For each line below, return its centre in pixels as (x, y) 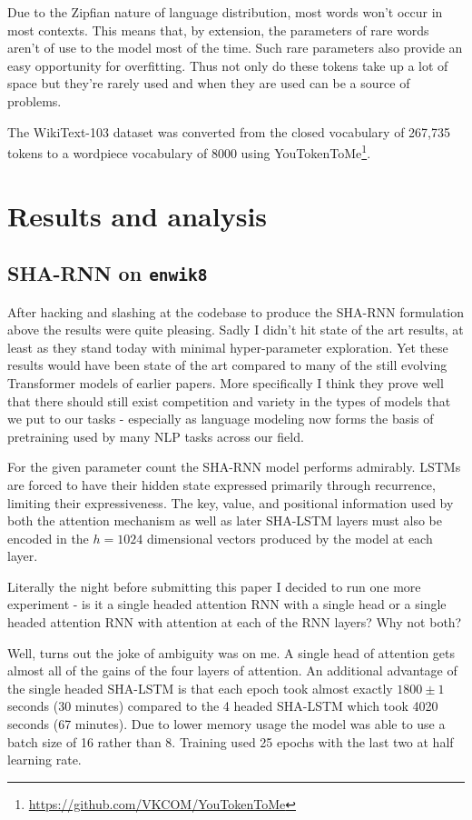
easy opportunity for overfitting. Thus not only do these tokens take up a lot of (228, 65)
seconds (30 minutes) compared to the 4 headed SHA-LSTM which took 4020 (223, 706)
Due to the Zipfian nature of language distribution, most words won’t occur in (225, 12)
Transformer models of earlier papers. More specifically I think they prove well (226, 382)
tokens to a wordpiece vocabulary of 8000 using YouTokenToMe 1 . (189, 151)
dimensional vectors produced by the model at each (290, 538)
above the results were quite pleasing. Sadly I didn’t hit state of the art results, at (236, 330)
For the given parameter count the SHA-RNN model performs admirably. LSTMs (234, 467)
